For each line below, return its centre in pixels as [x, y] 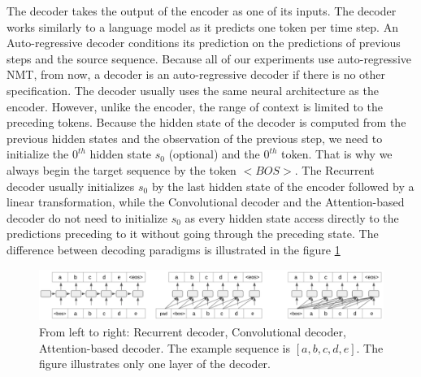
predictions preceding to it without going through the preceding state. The [193, 234]
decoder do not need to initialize [87, 217]
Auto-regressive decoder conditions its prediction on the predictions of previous [204, 43]
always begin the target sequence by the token [122, 169]
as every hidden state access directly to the [292, 217]
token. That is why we [337, 154]
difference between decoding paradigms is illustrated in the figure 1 [174, 249]
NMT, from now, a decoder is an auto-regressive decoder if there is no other [196, 74]
